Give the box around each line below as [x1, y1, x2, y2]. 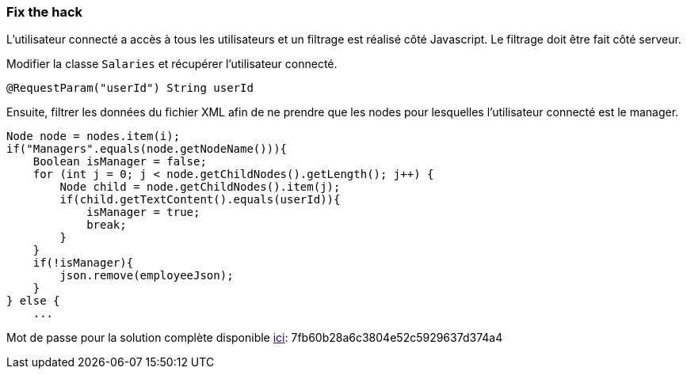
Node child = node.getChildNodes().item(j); [59, 180, 341, 194]
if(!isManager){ [32, 256, 134, 270]
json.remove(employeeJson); [59, 269, 234, 282]
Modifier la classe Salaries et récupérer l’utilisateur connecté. [6, 57, 338, 71]
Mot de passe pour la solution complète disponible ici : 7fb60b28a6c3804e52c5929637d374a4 [6, 331, 503, 345]
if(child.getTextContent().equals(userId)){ [59, 193, 341, 206]
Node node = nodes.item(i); [6, 130, 181, 143]
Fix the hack [6, 4, 83, 20]
